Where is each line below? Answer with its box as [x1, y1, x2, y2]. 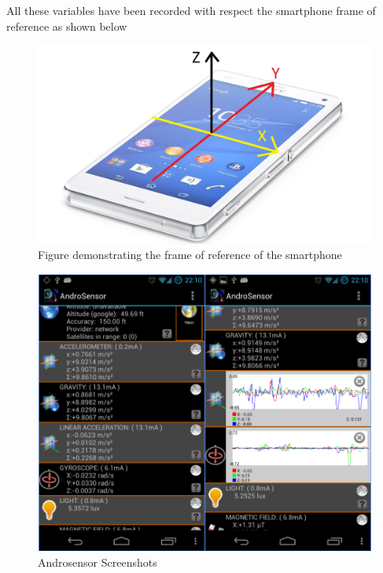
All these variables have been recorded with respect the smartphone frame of [6, 2, 376, 18]
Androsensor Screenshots [38, 553, 157, 570]
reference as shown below [6, 17, 127, 34]
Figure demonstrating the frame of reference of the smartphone [38, 246, 342, 263]
